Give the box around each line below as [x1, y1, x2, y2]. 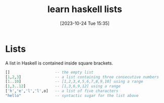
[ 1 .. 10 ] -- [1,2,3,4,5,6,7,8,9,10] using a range [5, 79, 143, 84]
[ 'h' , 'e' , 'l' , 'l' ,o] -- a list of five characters [5, 88, 119, 94]
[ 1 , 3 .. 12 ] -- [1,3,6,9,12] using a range [5, 84, 121, 89]
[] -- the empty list [5, 70, 94, 75]
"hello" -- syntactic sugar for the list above [5, 93, 139, 98]
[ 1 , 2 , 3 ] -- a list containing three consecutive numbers [5, 74, 159, 79]
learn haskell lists [47, 4, 123, 15]
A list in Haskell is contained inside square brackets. [5, 60, 114, 66]
